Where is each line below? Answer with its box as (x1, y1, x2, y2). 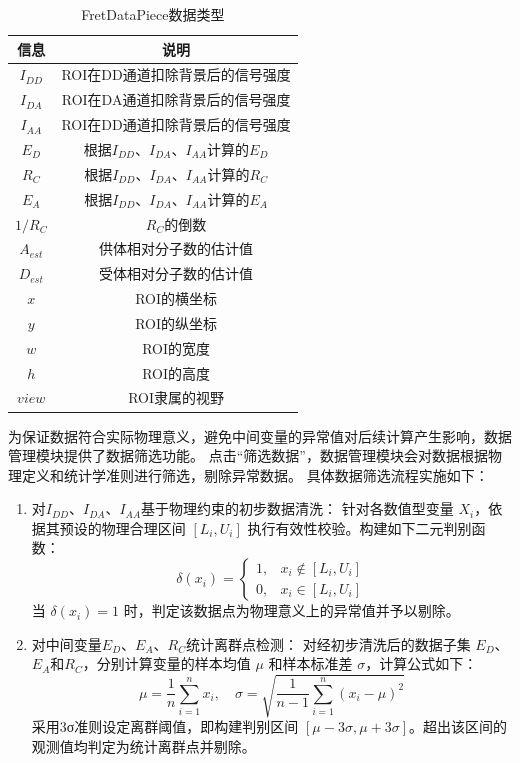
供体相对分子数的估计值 (99, 238, 254, 259)
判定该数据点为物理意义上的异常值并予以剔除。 (151, 600, 460, 621)
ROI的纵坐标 (135, 312, 217, 333)
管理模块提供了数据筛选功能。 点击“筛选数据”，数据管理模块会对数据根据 (8, 445, 488, 466)
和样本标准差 (268, 653, 353, 674)
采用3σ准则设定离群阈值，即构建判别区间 (31, 716, 299, 737)
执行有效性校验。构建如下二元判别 (247, 517, 472, 538)
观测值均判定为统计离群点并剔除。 (31, 735, 256, 756)
